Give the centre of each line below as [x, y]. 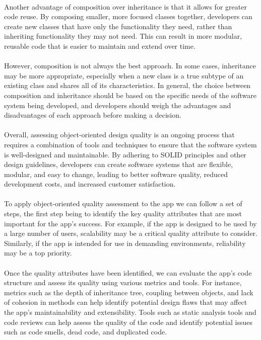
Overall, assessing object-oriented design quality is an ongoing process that [119, 135]
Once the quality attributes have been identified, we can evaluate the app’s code [128, 272]
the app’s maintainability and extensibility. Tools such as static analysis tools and [130, 312]
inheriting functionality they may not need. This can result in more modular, [123, 36]
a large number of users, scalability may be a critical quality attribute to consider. [131, 233]
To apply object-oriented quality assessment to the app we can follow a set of [123, 203]
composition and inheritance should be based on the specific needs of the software [130, 95]
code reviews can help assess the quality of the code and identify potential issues [128, 322]
